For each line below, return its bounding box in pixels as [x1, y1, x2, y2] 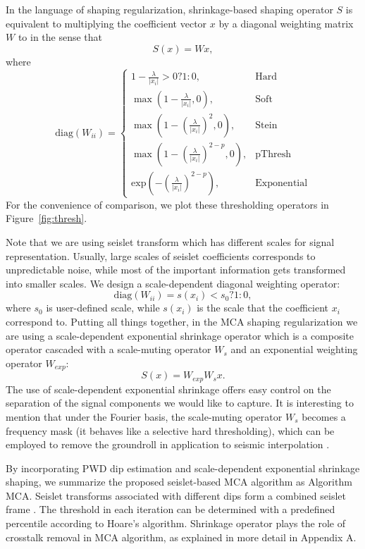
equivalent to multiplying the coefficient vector [6, 16, 207, 30]
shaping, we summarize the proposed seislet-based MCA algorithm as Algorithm [6, 474, 352, 489]
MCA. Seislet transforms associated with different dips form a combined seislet [6, 488, 346, 502]
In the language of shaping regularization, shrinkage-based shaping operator [6, 2, 333, 16]
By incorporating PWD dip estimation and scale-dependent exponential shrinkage [6, 460, 360, 475]
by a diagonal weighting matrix [218, 16, 354, 30]
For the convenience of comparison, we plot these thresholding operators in [6, 197, 329, 211]
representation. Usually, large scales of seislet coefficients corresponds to [6, 248, 316, 263]
